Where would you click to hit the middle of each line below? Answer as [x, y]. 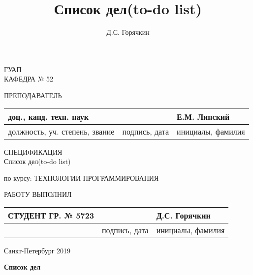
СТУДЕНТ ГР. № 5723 [51, 215]
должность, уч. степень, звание [61, 131]
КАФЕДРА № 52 [29, 79]
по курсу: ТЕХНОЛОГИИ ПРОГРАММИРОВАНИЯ [81, 178]
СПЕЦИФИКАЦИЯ [33, 151]
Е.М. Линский [203, 116]
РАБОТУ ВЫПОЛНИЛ [38, 194]
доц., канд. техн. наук [48, 116]
